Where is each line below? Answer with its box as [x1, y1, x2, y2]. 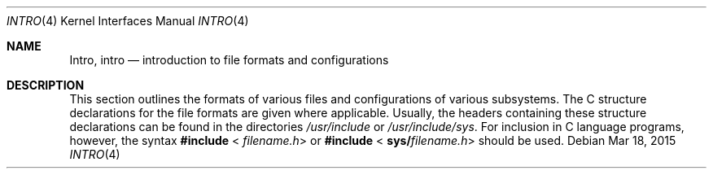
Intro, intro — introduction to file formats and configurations [69, 53, 389, 67]
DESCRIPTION [7, 78, 85, 92]
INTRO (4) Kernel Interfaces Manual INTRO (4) [7, 14, 249, 28]
